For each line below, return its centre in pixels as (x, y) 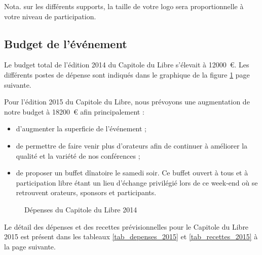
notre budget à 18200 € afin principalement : (74, 111)
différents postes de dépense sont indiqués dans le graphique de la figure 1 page (127, 74)
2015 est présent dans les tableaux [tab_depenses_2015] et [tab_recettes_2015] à (131, 236)
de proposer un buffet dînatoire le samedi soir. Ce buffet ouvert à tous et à (132, 173)
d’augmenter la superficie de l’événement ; (81, 129)
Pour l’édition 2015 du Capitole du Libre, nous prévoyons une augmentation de (127, 102)
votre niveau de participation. (50, 16)
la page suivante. (30, 246)
